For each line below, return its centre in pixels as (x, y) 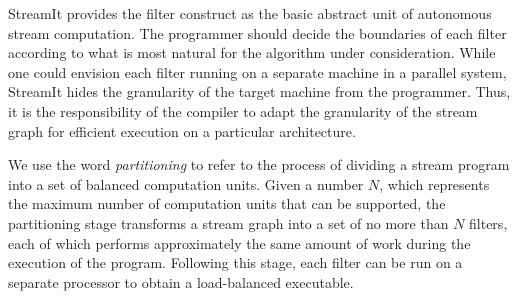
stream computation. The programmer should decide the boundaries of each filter (257, 32)
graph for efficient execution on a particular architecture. (182, 130)
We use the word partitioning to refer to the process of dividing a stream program (259, 164)
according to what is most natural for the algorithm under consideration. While (252, 52)
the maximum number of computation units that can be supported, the (227, 203)
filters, (488, 222)
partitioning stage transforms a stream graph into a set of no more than (228, 222)
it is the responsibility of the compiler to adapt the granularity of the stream (243, 110)
